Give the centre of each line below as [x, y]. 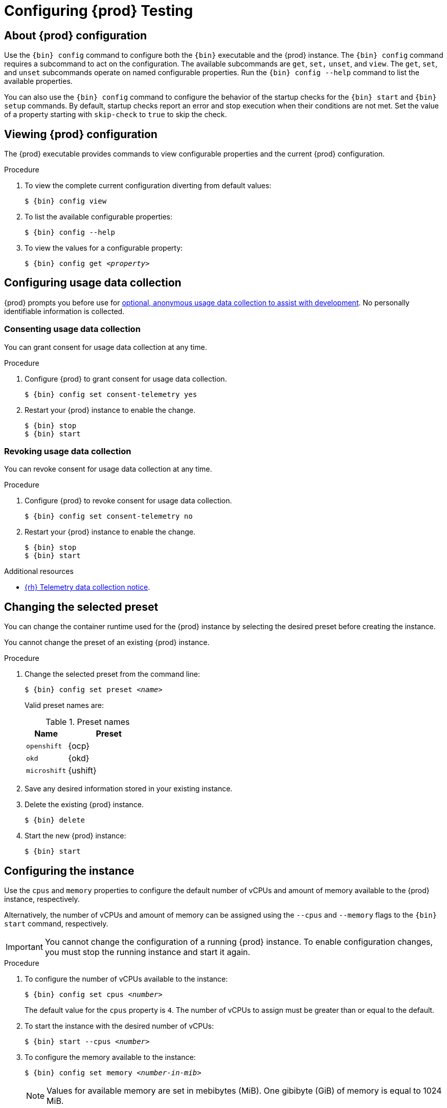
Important [24, 947]
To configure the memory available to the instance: [110, 1057]
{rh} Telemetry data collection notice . [87, 587]
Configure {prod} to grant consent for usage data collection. [126, 379]
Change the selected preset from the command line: [112, 674]
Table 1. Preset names [88, 722]
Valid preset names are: [64, 705]
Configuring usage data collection [93, 283]
